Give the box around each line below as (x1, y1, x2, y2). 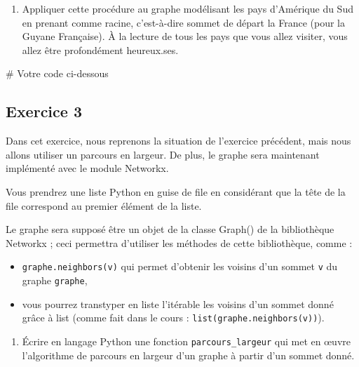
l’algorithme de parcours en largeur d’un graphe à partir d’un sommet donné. (22, 347, 355, 362)
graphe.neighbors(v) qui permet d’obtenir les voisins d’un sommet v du (22, 259, 338, 274)
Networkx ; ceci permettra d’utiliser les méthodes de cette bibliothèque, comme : (6, 235, 353, 250)
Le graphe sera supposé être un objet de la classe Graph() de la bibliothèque (6, 222, 334, 236)
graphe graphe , (22, 272, 88, 287)
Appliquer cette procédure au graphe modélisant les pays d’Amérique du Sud (22, 1, 353, 15)
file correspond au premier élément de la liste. (6, 198, 202, 213)
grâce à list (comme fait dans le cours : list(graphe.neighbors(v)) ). (22, 310, 325, 325)
